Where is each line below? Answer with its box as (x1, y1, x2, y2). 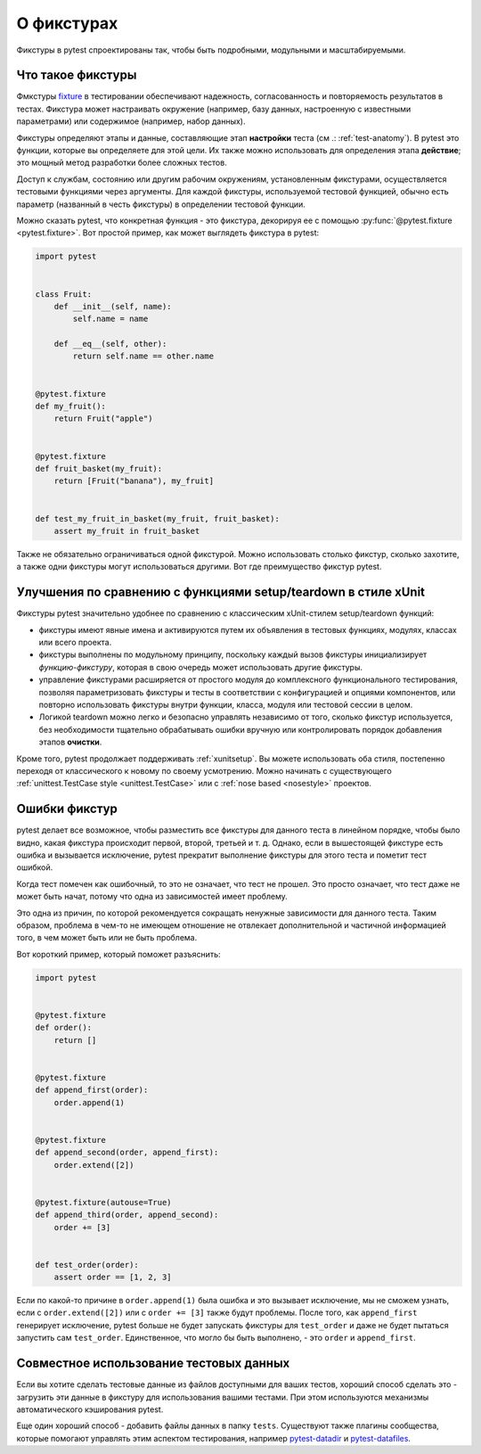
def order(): (35, 1023, 93, 1033)
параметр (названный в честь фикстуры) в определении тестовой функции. (16, 199, 306, 209)
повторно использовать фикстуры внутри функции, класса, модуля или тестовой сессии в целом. (38, 699, 413, 710)
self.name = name (72, 314, 149, 324)
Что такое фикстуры (16, 68, 137, 83)
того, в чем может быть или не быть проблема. (16, 932, 198, 943)
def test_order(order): (35, 1260, 140, 1269)
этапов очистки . (38, 736, 102, 748)
